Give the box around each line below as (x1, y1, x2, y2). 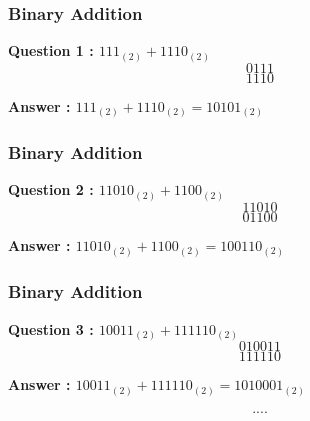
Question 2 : (8, 179, 94, 200)
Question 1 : (8, 40, 94, 61)
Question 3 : (8, 318, 94, 339)
